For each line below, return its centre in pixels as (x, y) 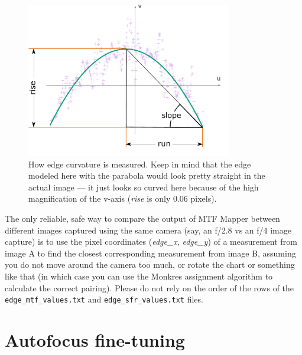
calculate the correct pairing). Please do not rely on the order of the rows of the (150, 287)
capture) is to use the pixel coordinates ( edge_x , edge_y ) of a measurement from (151, 241)
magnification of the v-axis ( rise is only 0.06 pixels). (123, 198)
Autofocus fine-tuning (95, 340)
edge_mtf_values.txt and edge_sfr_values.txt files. (104, 299)
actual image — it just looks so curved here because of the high (144, 187)
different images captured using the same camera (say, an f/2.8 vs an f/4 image (148, 230)
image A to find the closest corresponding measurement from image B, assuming (150, 253)
